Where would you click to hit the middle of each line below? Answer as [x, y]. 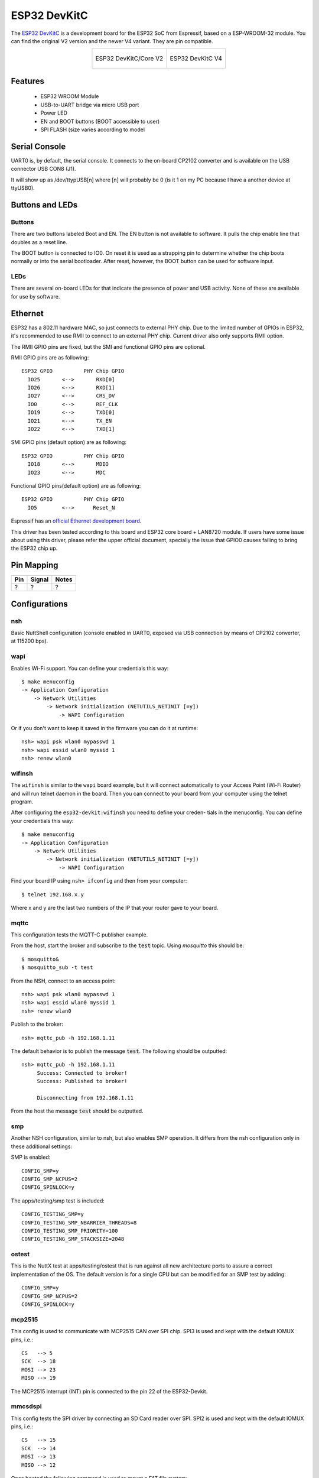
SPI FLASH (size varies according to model [92, 129]
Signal [40, 579]
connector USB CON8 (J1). [43, 169]
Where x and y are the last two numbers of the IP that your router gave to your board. [115, 907]
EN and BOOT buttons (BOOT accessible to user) [100, 121]
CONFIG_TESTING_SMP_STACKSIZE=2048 [73, 1239]
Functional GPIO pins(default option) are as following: [76, 486]
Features [27, 81]
